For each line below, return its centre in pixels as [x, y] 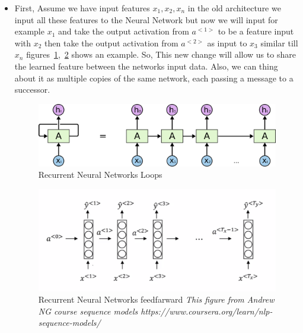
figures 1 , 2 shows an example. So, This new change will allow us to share [161, 54]
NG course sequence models [88, 311]
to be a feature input [256, 31]
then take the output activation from [111, 43]
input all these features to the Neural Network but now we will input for [146, 19]
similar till [279, 43]
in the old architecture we [234, 8]
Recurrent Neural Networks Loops [100, 175]
